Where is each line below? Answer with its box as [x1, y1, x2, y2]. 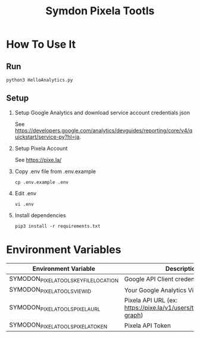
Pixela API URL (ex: [124, 296, 178, 305]
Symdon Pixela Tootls [45, 4, 155, 18]
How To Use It [6, 37, 76, 51]
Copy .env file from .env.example [14, 168, 96, 175]
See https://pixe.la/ [14, 156, 62, 163]
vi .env [14, 201, 34, 207]
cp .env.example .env [14, 179, 68, 185]
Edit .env [14, 189, 37, 197]
